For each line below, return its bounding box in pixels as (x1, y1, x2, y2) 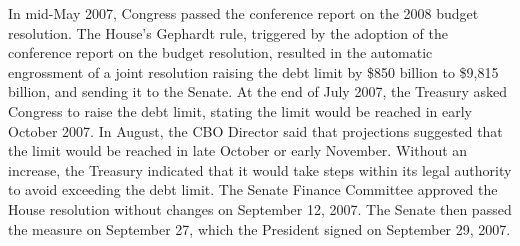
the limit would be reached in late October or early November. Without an (8, 140, 468, 161)
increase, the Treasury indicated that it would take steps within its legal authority (8, 159, 512, 180)
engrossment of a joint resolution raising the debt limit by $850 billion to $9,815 (8, 61, 499, 82)
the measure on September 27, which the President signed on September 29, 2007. (8, 218, 511, 239)
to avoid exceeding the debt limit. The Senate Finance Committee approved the (8, 179, 498, 200)
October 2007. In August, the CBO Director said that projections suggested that (8, 120, 503, 141)
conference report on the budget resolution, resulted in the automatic (8, 42, 433, 63)
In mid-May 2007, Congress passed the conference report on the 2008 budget (8, 3, 479, 23)
